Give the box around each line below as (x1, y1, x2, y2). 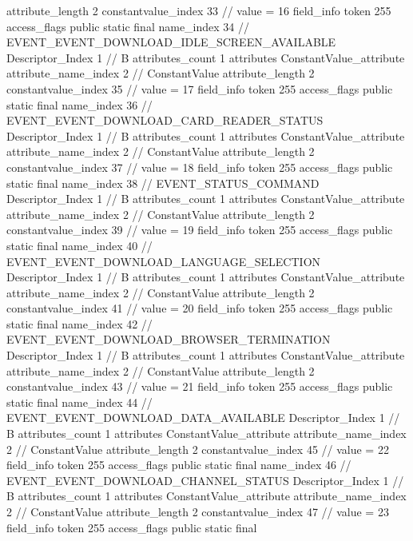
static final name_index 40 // (6, 237, 153, 253)
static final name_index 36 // (6, 96, 153, 113)
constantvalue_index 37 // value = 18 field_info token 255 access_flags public (6, 158, 393, 175)
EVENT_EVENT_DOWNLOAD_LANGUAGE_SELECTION (6, 253, 321, 269)
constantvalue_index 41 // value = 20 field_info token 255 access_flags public (6, 300, 393, 316)
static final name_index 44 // (6, 393, 153, 410)
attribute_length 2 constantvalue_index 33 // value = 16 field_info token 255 (6, 2, 391, 18)
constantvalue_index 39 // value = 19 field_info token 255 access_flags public (6, 221, 393, 238)
